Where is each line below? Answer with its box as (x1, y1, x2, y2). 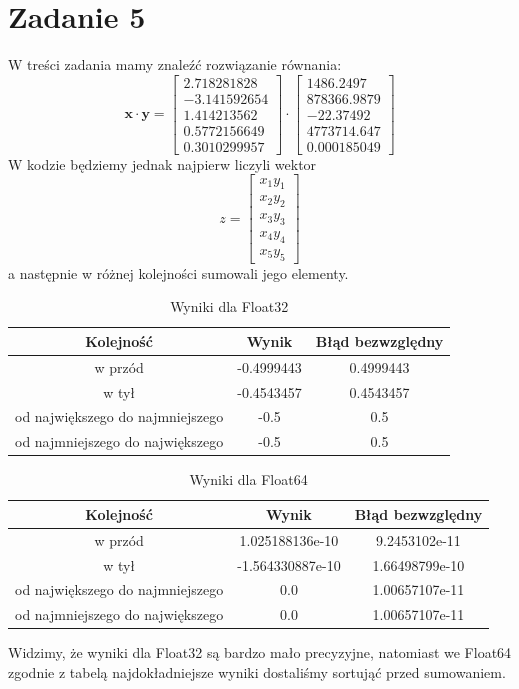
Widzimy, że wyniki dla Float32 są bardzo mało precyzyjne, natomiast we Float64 (8, 642, 512, 663)
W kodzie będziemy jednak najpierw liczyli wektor (8, 153, 317, 174)
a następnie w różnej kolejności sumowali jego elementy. (8, 262, 349, 283)
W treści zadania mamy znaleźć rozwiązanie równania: (8, 54, 342, 75)
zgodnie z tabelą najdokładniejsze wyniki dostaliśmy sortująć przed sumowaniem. (8, 661, 506, 682)
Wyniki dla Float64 (189, 469, 308, 490)
